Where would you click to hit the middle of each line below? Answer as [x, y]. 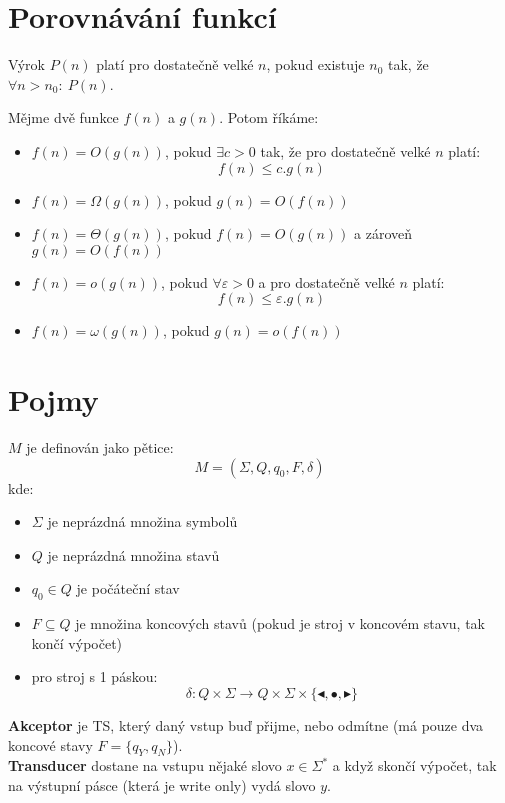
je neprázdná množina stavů [133, 554]
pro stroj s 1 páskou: [94, 676]
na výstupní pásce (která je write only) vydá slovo [162, 784]
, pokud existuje [315, 64]
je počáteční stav [128, 588]
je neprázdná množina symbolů [142, 521]
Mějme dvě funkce [63, 117]
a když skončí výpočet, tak [414, 765]
